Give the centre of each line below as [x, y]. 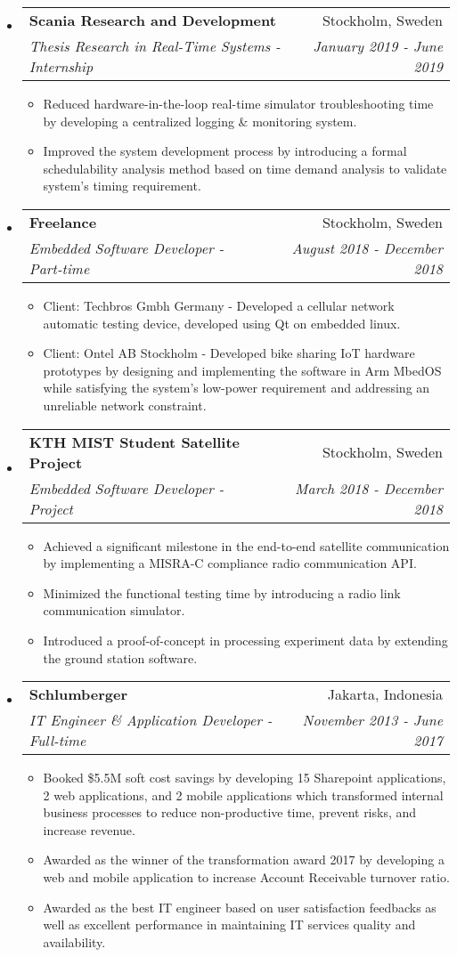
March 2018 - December [369, 488]
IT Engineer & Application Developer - [151, 720]
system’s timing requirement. [122, 186]
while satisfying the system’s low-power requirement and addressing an [237, 388]
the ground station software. [120, 657]
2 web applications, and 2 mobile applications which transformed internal [243, 795]
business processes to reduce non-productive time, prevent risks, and [230, 812]
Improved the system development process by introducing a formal [225, 151]
